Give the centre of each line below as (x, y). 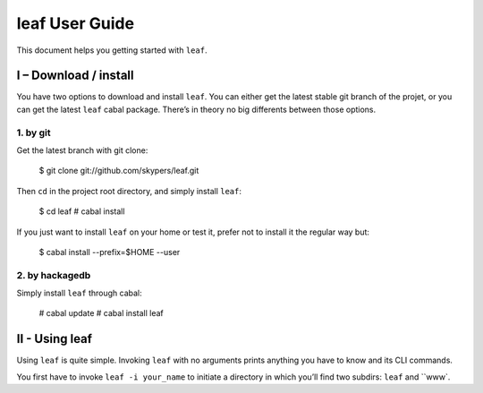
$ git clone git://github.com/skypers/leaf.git (119, 171)
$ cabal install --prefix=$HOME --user (110, 252)
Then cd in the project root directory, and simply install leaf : (129, 191)
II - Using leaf (55, 339)
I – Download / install (75, 76)
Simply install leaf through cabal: (79, 293)
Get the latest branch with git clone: (82, 150)
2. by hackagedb (54, 275)
